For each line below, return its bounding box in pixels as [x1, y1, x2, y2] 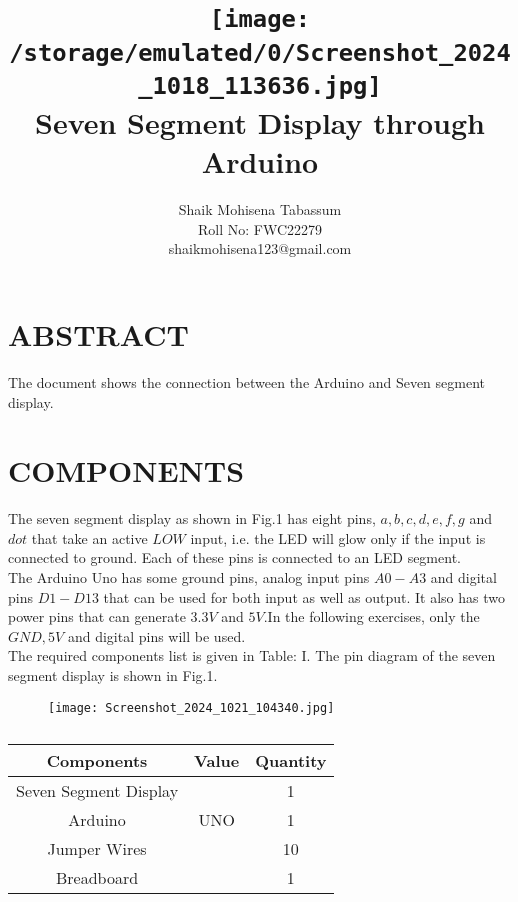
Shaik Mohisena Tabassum [178, 199, 342, 220]
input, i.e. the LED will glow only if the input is [190, 527, 486, 548]
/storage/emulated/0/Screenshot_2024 [9, 38, 511, 67]
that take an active [31, 527, 148, 548]
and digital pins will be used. [67, 625, 246, 646]
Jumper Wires [47, 837, 147, 861]
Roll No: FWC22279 [197, 218, 323, 239]
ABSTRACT [8, 314, 189, 355]
